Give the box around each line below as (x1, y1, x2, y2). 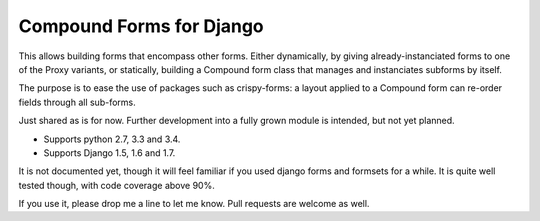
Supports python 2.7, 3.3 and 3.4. (43, 133, 181, 145)
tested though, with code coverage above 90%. (18, 179, 215, 191)
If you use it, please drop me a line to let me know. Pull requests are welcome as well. (18, 198, 370, 210)
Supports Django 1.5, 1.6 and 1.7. (43, 146, 176, 159)
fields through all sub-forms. (18, 96, 136, 108)
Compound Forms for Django (18, 15, 264, 37)
